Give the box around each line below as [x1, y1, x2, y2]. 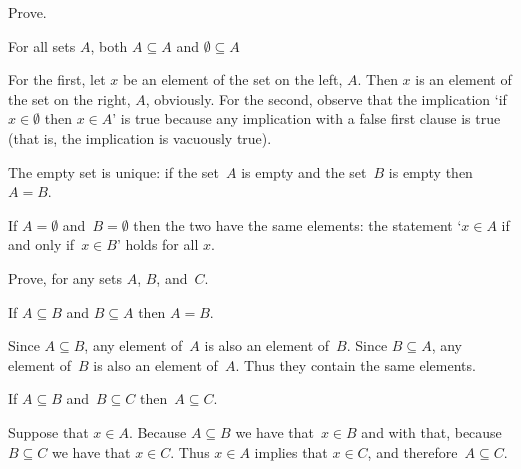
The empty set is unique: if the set [8, 161, 219, 182]
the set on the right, [8, 88, 131, 109]
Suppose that [8, 421, 89, 442]
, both [90, 35, 128, 56]
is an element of [415, 69, 512, 90]
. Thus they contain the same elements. [235, 354, 476, 375]
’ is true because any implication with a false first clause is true [112, 108, 501, 129]
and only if [8, 234, 75, 255]
